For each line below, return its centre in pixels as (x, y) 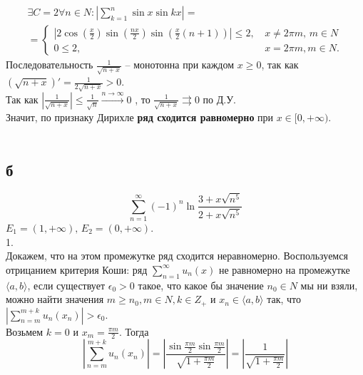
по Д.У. (219, 99)
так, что (284, 299)
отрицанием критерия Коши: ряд (77, 269)
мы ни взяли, (329, 285)
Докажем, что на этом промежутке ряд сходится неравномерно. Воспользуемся (177, 256)
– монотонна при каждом (180, 65)
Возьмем (25, 331)
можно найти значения (55, 299)
